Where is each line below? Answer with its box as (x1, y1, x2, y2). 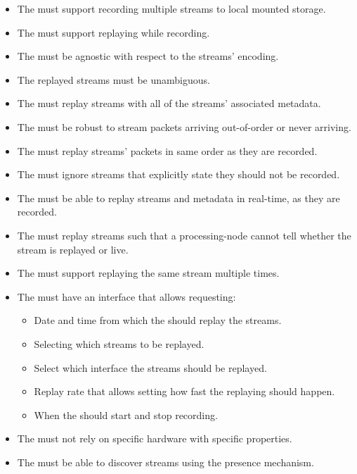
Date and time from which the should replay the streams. (34, 313, 282, 328)
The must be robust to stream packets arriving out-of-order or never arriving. (17, 119, 351, 134)
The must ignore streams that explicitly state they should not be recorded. (17, 167, 340, 182)
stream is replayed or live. (17, 242, 129, 256)
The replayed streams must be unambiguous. (17, 72, 210, 87)
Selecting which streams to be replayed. (34, 336, 205, 351)
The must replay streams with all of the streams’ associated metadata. (17, 96, 321, 111)
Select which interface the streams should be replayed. (34, 360, 267, 375)
